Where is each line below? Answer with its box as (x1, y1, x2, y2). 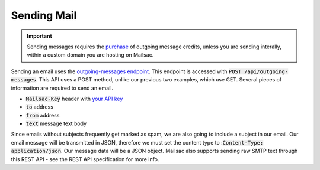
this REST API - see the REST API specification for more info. (11, 155, 159, 162)
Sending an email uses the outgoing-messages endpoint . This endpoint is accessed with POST (11, 68, 242, 75)
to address (25, 103, 53, 110)
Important (27, 32, 53, 40)
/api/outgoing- (244, 68, 289, 75)
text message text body (25, 120, 87, 127)
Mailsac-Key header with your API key (25, 95, 123, 102)
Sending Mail (11, 9, 77, 22)
